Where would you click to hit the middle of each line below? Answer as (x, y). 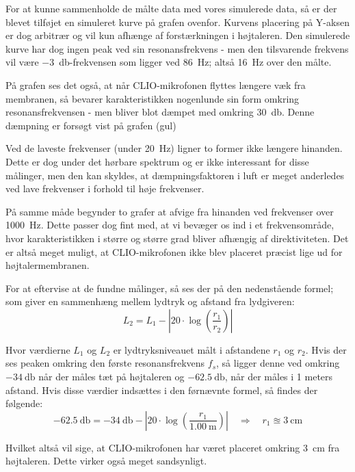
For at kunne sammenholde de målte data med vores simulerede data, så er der (171, 8)
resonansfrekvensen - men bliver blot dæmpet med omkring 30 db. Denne (160, 112)
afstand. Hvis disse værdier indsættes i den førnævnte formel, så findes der (162, 390)
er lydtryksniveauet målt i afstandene (192, 349)
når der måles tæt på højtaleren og (111, 377)
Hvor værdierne (38, 349)
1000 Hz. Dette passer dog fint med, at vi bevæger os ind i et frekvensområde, (170, 225)
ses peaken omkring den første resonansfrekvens (105, 363)
